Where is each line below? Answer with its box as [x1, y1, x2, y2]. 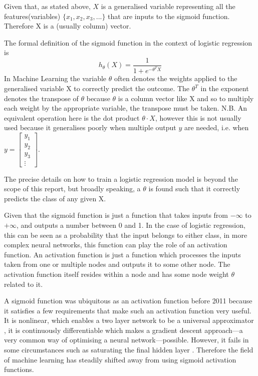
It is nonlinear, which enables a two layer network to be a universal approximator [4, 315, 254, 325]
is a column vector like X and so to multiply [118, 93, 254, 103]
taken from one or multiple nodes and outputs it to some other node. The [4, 259, 230, 269]
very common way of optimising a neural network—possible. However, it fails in [4, 334, 249, 345]
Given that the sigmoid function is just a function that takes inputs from [4, 210, 228, 220]
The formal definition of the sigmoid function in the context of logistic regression [4, 37, 252, 48]
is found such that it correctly [148, 183, 240, 194]
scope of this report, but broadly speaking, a [4, 183, 141, 194]
